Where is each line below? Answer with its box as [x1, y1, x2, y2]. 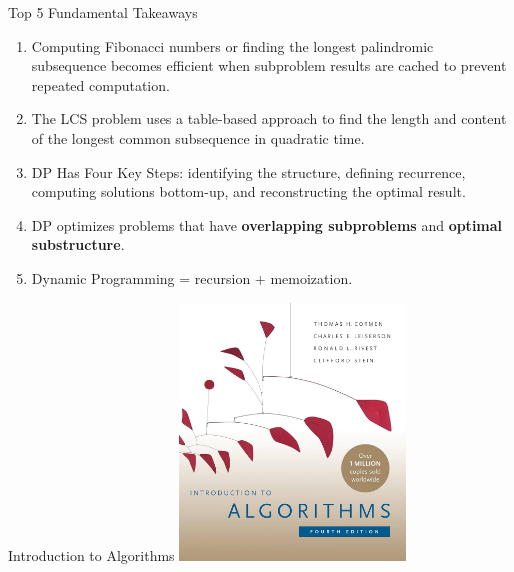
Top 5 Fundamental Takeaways [8, 2, 198, 22]
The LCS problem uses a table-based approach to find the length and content [31, 108, 507, 129]
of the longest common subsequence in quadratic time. [31, 127, 365, 148]
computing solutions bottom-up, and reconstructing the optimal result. [31, 181, 466, 202]
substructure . [31, 234, 125, 255]
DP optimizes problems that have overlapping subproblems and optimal [31, 214, 503, 235]
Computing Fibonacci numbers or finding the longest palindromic [31, 35, 434, 56]
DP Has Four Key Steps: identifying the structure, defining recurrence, [31, 161, 466, 182]
